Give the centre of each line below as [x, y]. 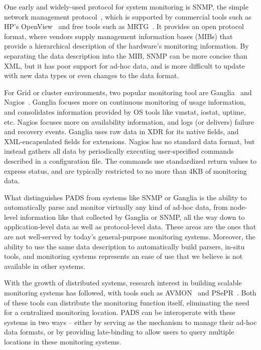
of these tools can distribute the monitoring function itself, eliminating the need [127, 302]
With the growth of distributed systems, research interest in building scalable [123, 283]
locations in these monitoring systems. [63, 341]
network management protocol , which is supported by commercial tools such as [128, 16]
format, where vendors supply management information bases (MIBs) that [118, 36]
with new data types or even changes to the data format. [92, 75]
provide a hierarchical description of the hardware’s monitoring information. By [126, 46]
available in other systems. [45, 266]
